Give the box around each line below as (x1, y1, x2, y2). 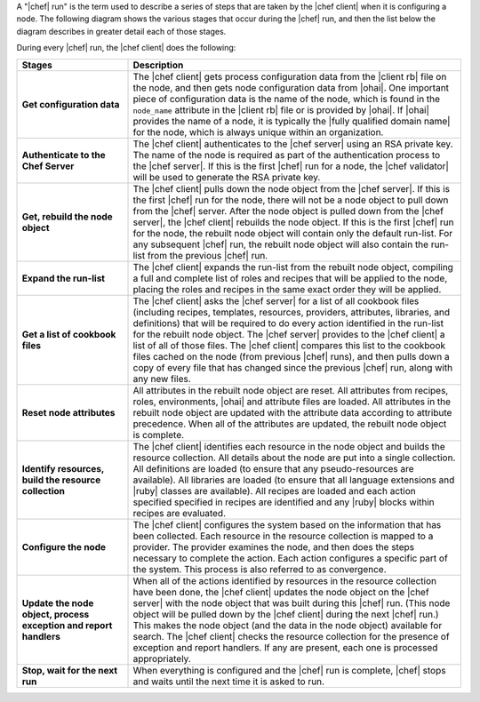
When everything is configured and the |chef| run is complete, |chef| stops (132, 664, 446, 676)
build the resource (21, 474, 101, 486)
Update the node (21, 596, 94, 609)
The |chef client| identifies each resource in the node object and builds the (132, 440, 446, 452)
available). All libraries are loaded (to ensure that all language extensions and (132, 474, 455, 486)
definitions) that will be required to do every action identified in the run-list (132, 316, 444, 329)
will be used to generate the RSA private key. (132, 171, 321, 183)
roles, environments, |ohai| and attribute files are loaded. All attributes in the (132, 395, 452, 408)
